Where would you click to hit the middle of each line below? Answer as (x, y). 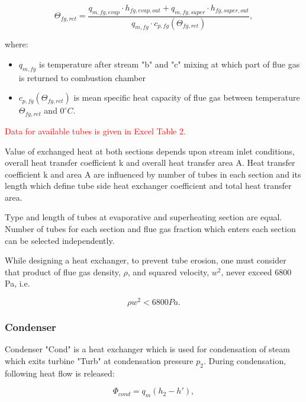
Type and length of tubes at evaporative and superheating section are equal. (144, 217)
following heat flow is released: (60, 373)
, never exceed (247, 271)
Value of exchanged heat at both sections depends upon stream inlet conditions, (150, 151)
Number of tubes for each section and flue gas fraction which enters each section (150, 229)
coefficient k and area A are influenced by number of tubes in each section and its (153, 174)
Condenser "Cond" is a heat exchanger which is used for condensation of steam (147, 349)
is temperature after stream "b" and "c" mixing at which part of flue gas (169, 64)
